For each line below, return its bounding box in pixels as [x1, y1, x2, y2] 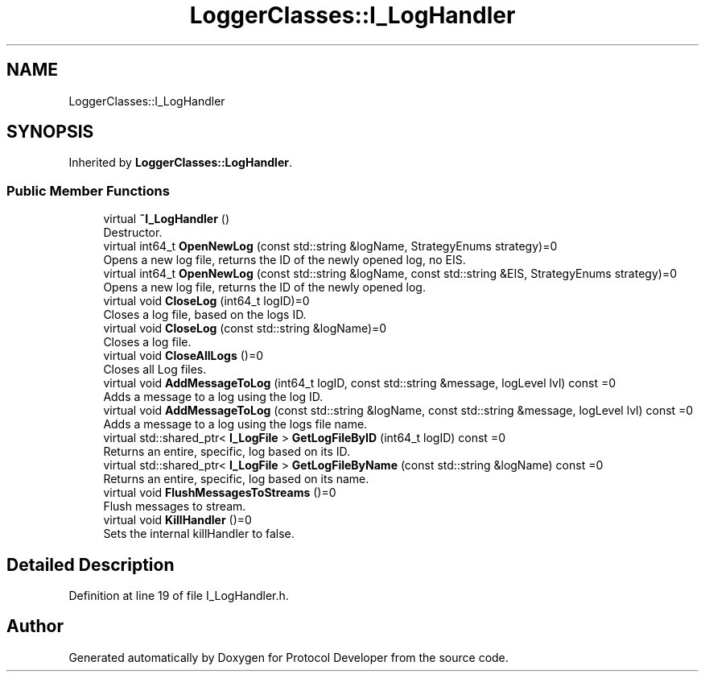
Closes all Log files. [103, 362, 207, 377]
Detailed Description [6, 554, 175, 575]
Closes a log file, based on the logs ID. [103, 308, 307, 322]
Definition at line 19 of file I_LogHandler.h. [68, 589, 289, 603]
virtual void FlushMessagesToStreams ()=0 [103, 486, 336, 500]
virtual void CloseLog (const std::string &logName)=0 [103, 321, 387, 336]
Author [6, 616, 64, 637]
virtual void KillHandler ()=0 [103, 513, 252, 527]
